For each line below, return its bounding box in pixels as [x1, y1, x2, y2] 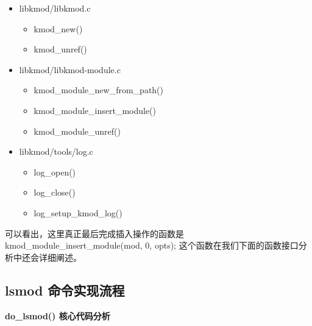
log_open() [34, 165, 76, 178]
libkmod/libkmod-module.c [19, 63, 121, 76]
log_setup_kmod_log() [34, 206, 122, 219]
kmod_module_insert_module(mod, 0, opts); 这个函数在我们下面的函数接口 [5, 239, 299, 252]
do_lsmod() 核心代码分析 [5, 309, 110, 322]
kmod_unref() [34, 43, 87, 55]
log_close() [34, 186, 76, 199]
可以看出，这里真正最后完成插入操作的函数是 [5, 227, 184, 239]
